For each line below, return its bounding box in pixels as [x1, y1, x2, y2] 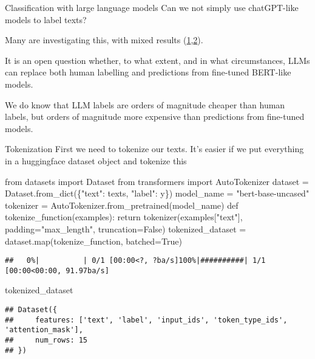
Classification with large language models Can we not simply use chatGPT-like [5, 1, 299, 13]
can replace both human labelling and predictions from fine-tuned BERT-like [5, 66, 291, 78]
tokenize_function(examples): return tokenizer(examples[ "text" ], [5, 211, 243, 223]
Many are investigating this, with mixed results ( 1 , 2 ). [5, 33, 203, 46]
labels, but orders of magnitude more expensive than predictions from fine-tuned [5, 110, 305, 123]
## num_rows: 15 [5, 335, 88, 344]
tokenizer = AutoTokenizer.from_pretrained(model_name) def [5, 198, 239, 211]
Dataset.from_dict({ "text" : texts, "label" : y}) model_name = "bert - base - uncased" [5, 187, 310, 200]
